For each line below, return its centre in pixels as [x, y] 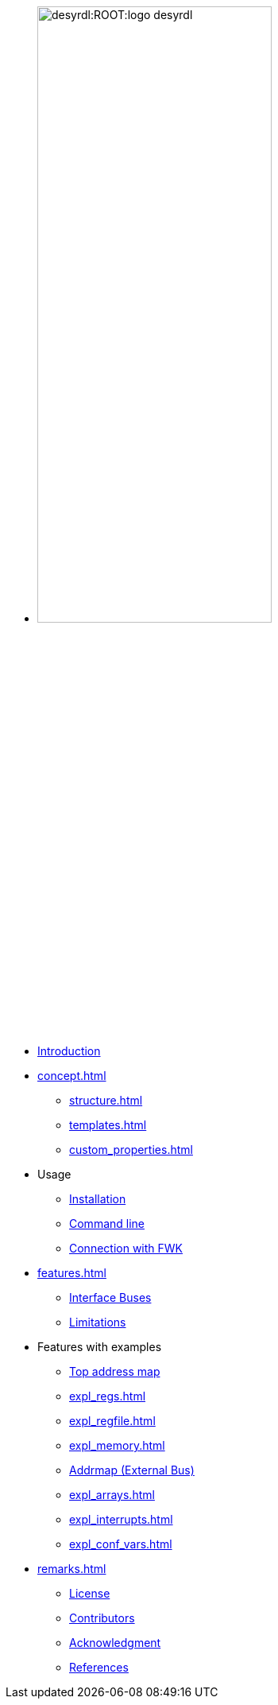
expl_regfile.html [112, 1421]
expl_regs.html [108, 1396]
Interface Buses [110, 1298]
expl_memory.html [117, 1446]
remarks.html [72, 1569]
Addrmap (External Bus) [132, 1470]
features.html [72, 1273]
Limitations [98, 1322]
